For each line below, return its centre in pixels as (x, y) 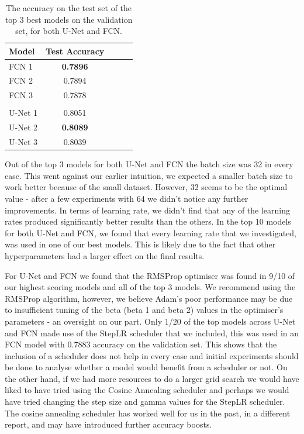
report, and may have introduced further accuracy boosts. (108, 424)
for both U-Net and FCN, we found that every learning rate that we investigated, (151, 232)
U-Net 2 (23, 127)
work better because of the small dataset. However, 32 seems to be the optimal (146, 187)
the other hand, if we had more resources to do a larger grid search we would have (152, 378)
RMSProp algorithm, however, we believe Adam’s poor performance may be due (149, 298)
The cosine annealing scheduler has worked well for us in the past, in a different (148, 413)
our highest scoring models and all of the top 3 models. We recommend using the (150, 287)
